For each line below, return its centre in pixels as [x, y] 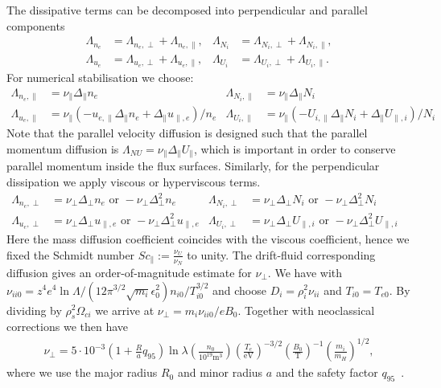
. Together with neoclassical [306, 310]
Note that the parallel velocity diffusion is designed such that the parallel [187, 133]
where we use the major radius [82, 372]
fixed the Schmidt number [71, 254]
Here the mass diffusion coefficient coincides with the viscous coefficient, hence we [208, 239]
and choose [239, 290]
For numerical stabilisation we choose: [100, 78]
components [36, 25]
